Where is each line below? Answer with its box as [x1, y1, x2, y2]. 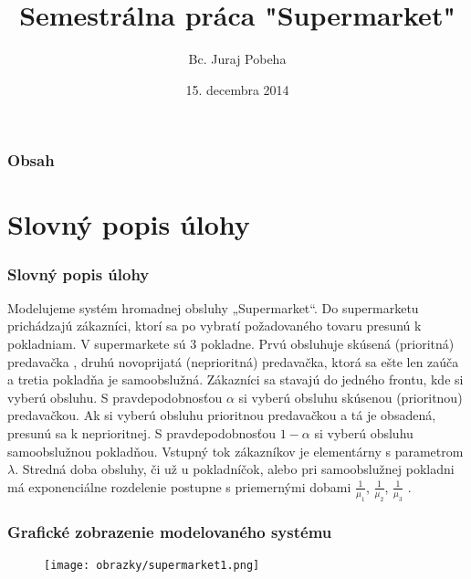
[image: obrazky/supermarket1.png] [44, 558, 260, 572]
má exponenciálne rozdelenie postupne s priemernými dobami [7, 477, 351, 496]
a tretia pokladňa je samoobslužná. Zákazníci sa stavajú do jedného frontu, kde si [7, 370, 464, 389]
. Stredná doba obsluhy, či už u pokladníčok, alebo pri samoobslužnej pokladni [15, 459, 455, 479]
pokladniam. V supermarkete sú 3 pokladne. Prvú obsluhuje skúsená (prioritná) [7, 334, 455, 353]
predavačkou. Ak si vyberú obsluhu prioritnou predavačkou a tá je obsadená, [7, 405, 436, 425]
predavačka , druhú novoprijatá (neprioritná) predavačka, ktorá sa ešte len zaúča [7, 352, 459, 371]
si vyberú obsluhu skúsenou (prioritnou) [238, 387, 463, 406]
